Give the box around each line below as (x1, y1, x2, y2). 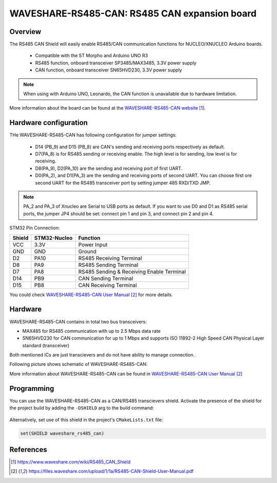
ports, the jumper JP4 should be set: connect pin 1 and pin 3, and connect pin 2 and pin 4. (23, 210, 214, 217)
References (9, 445, 47, 454)
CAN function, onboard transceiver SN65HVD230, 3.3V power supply (35, 67, 182, 73)
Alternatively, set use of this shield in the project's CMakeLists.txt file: (9, 417, 164, 423)
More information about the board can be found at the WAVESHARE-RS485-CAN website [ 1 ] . (9, 105, 206, 111)
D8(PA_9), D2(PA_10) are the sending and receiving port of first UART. (35, 165, 183, 171)
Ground (78, 247, 97, 255)
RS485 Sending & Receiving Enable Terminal (78, 268, 186, 275)
